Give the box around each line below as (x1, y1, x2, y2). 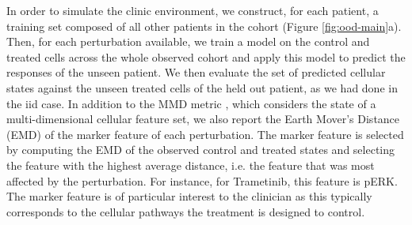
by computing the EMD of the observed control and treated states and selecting (6, 141, 395, 158)
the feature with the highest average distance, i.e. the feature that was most (6, 156, 375, 173)
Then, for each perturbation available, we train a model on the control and (6, 33, 370, 50)
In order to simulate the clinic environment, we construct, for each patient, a (6, 2, 379, 18)
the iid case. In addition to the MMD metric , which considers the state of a (6, 95, 376, 111)
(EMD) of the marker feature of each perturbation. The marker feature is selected (6, 126, 404, 142)
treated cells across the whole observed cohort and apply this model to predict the (6, 48, 406, 65)
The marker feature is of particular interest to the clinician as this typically (6, 188, 372, 204)
